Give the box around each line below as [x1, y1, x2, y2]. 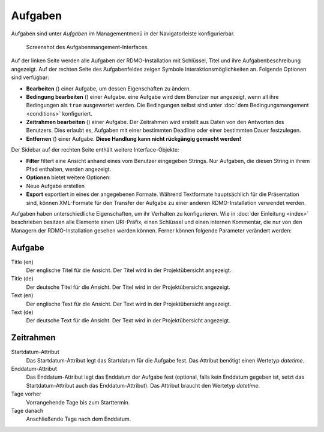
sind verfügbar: [11, 74, 49, 81]
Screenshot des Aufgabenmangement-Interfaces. [26, 43, 149, 50]
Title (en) [11, 258, 34, 265]
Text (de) [11, 309, 34, 316]
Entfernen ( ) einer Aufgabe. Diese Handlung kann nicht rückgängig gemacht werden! [26, 135, 241, 142]
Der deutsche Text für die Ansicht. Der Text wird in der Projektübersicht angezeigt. [26, 317, 230, 324]
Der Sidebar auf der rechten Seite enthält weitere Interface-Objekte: [11, 146, 179, 153]
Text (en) [11, 292, 34, 299]
